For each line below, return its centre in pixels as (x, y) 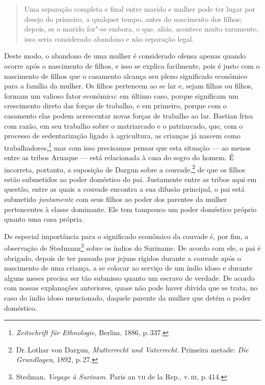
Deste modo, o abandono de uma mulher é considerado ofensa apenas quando (125, 56)
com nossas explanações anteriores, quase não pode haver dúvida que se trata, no (131, 288)
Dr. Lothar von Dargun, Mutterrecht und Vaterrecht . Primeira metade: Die (132, 349)
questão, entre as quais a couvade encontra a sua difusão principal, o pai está (124, 189)
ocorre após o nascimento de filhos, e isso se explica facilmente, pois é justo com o (132, 65)
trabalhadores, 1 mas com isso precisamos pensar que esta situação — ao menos (127, 146)
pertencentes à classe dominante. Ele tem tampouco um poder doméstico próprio (130, 209)
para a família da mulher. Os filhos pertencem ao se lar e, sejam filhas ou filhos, (129, 86)
